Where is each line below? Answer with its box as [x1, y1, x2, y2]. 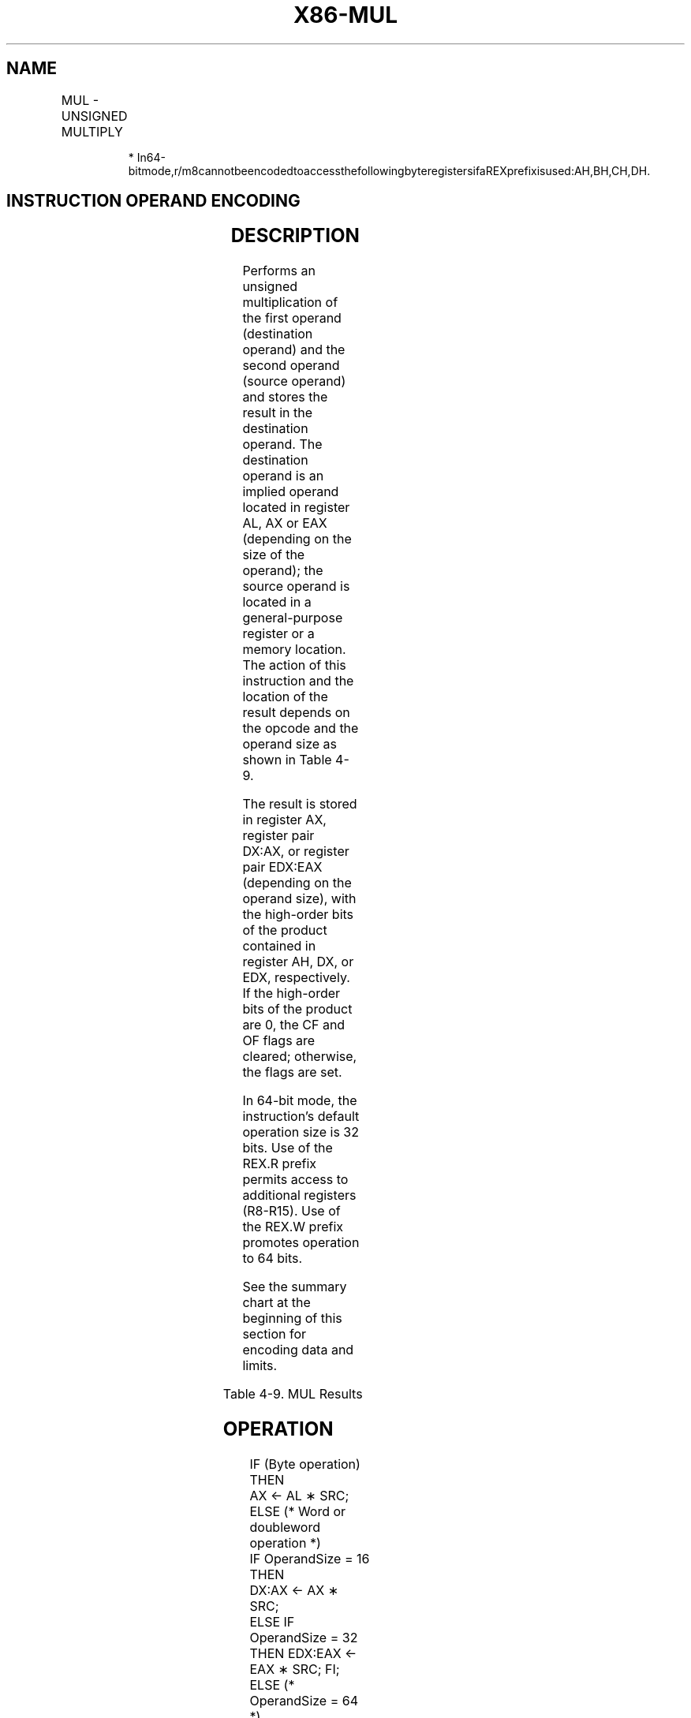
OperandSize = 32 [249, 1630, 358, 1646]
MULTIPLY [61, 123, 123, 140]
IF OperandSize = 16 [249, 1551, 370, 1567]
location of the [242, 689, 328, 705]
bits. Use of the [242, 1140, 333, 1156]
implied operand [242, 484, 339, 500]
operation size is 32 [242, 1124, 359, 1141]
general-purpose [242, 610, 343, 626]
